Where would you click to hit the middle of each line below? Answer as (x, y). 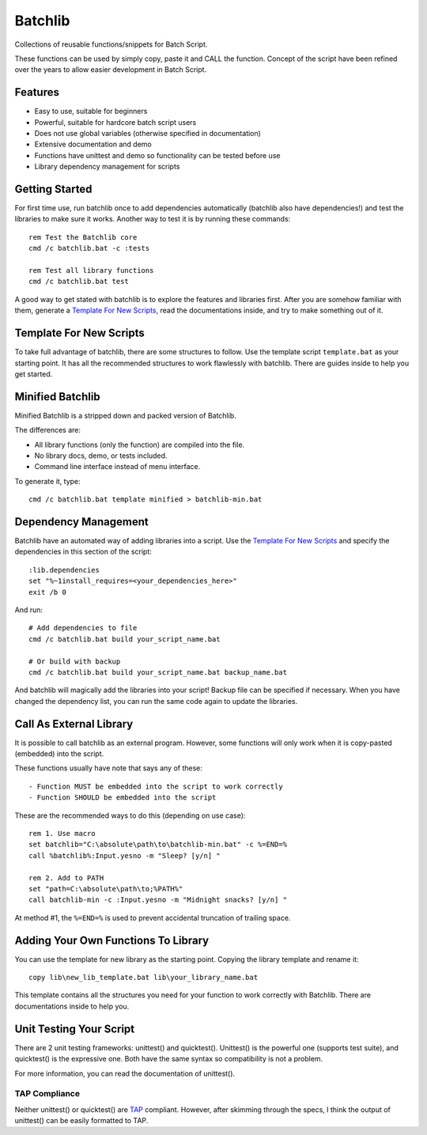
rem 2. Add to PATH (66, 878)
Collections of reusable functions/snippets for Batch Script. (111, 44)
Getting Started (53, 189)
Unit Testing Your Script (75, 1029)
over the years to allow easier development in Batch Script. (111, 70)
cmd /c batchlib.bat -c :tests (89, 248)
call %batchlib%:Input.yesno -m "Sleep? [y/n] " (125, 855)
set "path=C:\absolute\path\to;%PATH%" (106, 889)
